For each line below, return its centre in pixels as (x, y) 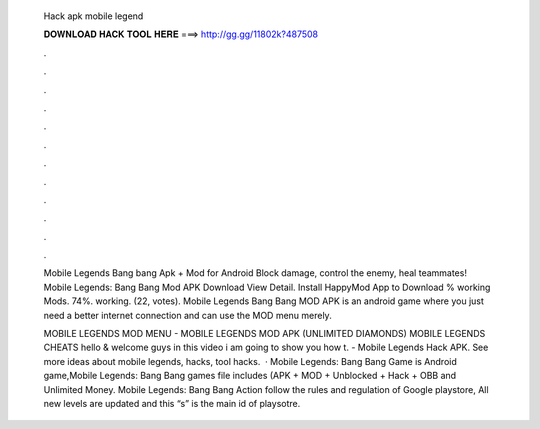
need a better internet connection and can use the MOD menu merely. (187, 315)
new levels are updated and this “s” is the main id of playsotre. (172, 403)
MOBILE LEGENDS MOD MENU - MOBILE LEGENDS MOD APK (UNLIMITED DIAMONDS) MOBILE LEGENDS (264, 334)
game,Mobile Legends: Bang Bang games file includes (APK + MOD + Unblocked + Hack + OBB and (250, 376)
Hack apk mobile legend (93, 16)
